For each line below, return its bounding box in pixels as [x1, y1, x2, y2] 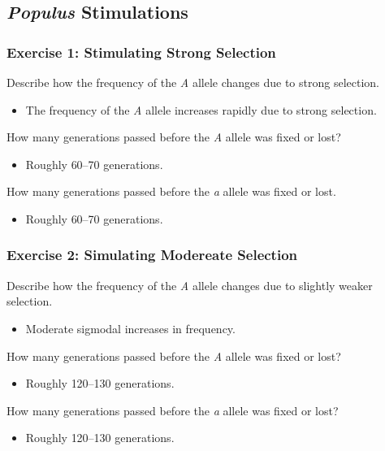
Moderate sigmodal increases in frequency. [25, 319, 236, 336]
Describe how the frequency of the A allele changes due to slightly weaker [6, 276, 373, 293]
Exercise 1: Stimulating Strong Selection [6, 41, 276, 62]
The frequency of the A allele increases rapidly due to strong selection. [25, 101, 377, 118]
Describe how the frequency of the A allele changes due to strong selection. [6, 74, 379, 90]
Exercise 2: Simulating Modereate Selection [6, 245, 298, 265]
